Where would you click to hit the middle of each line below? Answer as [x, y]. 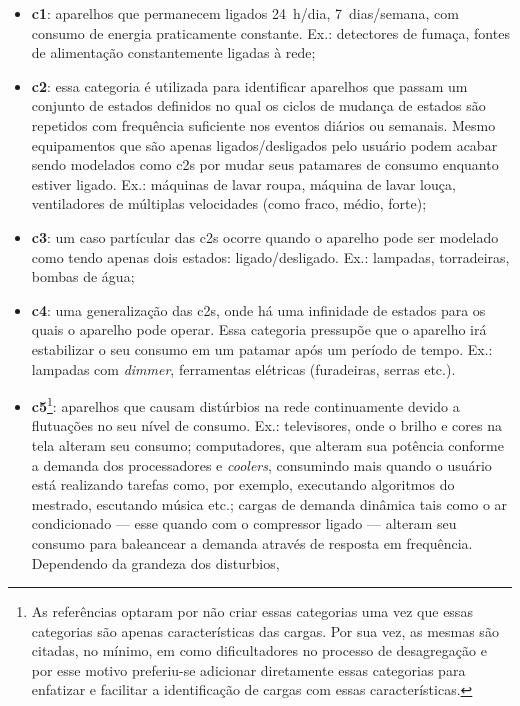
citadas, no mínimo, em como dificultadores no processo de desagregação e [259, 650]
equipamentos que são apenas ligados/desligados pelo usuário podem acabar [264, 144]
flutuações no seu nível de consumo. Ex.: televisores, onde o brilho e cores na [266, 425]
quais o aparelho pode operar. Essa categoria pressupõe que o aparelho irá [259, 329]
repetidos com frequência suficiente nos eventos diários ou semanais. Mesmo [263, 124]
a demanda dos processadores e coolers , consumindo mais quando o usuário [261, 464]
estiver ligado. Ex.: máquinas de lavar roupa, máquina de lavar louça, [243, 183]
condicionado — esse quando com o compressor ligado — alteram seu [244, 523]
